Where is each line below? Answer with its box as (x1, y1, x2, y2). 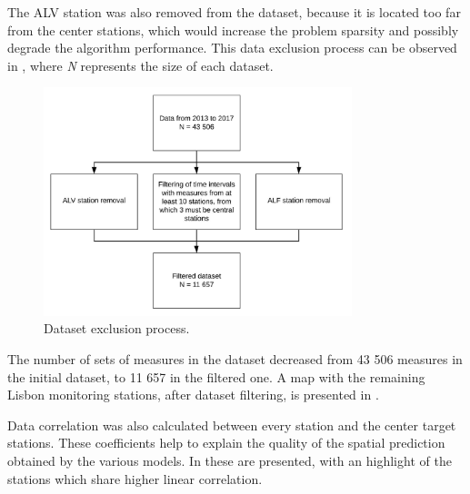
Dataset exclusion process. (44, 319, 190, 338)
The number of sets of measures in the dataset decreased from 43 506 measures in (7, 349, 463, 368)
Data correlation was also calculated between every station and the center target (7, 415, 456, 434)
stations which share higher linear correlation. (7, 469, 263, 488)
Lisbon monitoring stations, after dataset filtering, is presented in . (7, 385, 379, 404)
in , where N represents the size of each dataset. (7, 55, 274, 74)
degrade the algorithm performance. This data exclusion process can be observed (7, 38, 457, 57)
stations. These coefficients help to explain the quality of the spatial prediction (7, 433, 445, 452)
